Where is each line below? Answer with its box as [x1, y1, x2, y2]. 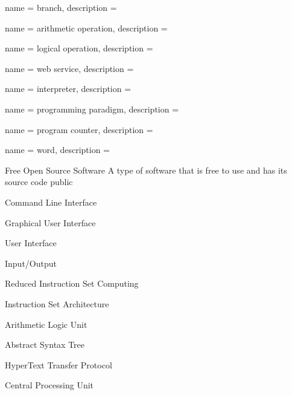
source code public [5, 175, 73, 188]
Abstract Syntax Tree [5, 338, 84, 351]
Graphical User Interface [5, 216, 96, 229]
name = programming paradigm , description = [5, 102, 179, 115]
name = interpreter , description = [5, 82, 132, 95]
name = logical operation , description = [5, 42, 153, 54]
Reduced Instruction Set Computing [5, 277, 139, 290]
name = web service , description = [5, 62, 134, 74]
